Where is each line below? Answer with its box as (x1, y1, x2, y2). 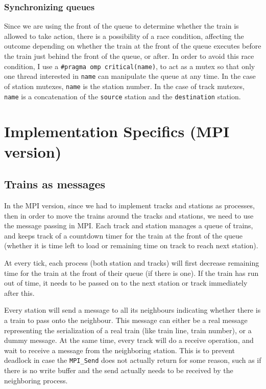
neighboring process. (4, 375, 68, 385)
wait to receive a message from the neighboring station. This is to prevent (4, 344, 235, 355)
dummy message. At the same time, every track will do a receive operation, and (4, 335, 254, 345)
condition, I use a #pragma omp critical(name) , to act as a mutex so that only (4, 60, 255, 71)
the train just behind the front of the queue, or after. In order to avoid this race (4, 51, 254, 61)
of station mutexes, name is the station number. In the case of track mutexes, (4, 80, 245, 91)
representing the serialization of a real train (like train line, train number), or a (4, 325, 252, 335)
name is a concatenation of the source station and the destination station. (4, 91, 241, 101)
